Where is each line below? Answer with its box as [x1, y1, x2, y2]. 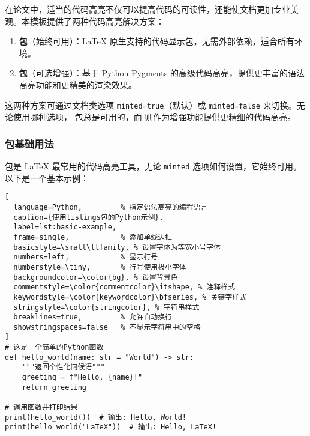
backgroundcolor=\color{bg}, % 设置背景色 [13, 273, 178, 282]
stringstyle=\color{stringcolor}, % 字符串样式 [13, 303, 200, 312]
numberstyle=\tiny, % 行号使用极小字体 [13, 262, 186, 271]
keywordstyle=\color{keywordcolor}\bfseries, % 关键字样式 [13, 292, 247, 301]
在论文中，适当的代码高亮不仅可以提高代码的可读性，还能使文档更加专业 [5, 3, 290, 15]
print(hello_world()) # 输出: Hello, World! [5, 413, 186, 422]
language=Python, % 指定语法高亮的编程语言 [13, 202, 208, 211]
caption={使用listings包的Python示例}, [13, 213, 164, 222]
